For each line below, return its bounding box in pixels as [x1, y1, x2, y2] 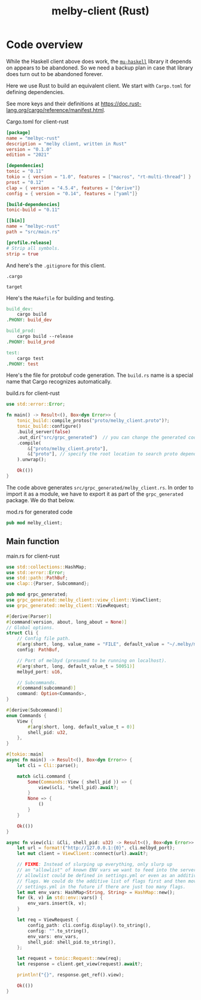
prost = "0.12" [6, 179, 44, 185]
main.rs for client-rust [6, 552, 60, 560]
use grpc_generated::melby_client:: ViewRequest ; [6, 602, 130, 609]
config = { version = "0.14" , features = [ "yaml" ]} [6, 191, 138, 197]
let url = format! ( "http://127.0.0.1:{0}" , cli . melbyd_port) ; [17, 845, 175, 851]
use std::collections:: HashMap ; [6, 564, 87, 570]
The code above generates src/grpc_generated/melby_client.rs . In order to [6, 484, 194, 491]
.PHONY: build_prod [6, 339, 55, 345]
